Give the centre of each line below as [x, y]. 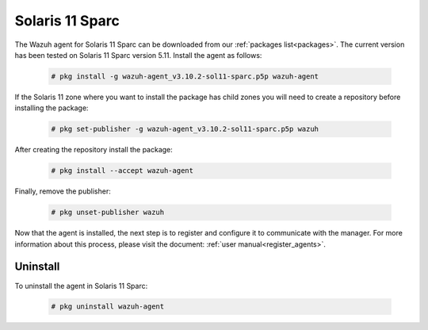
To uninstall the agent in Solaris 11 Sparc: [81, 286]
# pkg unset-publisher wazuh [108, 213]
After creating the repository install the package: [94, 150]
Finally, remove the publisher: [63, 191]
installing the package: [52, 108]
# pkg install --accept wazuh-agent [122, 171]
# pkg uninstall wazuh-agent [108, 307]
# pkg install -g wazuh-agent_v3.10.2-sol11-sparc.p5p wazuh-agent [185, 76]
